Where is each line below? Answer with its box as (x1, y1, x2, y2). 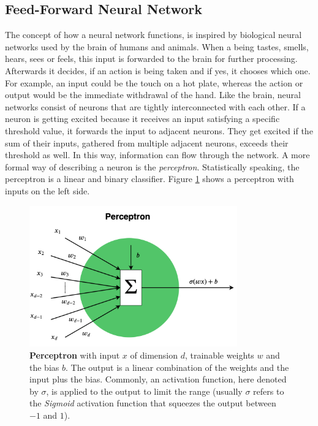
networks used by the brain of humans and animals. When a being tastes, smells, (5, 40, 309, 53)
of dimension (130, 348, 178, 361)
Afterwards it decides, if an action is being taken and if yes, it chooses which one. (5, 64, 311, 77)
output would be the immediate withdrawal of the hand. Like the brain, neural (5, 88, 301, 101)
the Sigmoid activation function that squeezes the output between (29, 397, 276, 409)
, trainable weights (184, 348, 254, 361)
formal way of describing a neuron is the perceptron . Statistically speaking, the (5, 160, 300, 173)
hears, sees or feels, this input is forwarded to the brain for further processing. (5, 52, 298, 65)
